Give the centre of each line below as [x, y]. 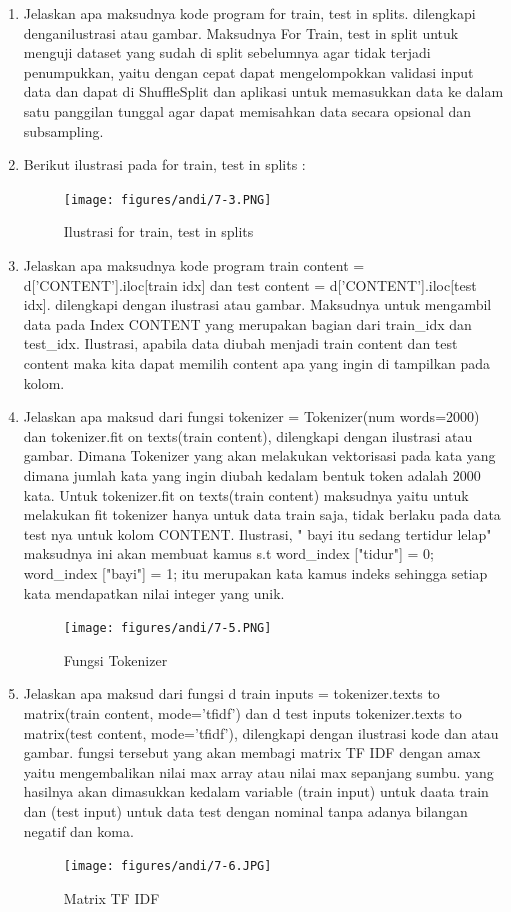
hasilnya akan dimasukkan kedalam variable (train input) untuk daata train [256, 791]
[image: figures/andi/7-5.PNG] [167, 628]
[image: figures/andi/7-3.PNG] [167, 199]
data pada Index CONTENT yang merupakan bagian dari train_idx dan [247, 323]
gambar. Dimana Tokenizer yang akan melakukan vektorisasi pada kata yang [259, 455]
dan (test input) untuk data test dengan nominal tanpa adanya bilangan [245, 810]
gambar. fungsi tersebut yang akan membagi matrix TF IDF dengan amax [252, 752]
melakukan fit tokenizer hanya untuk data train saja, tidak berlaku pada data [262, 514]
